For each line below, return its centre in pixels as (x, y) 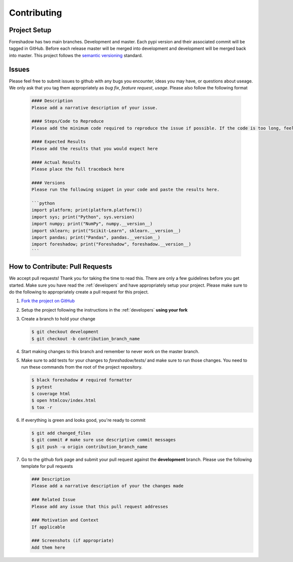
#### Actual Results (56, 162)
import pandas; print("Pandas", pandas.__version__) (96, 237)
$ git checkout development (65, 332)
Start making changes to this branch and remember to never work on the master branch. (110, 351)
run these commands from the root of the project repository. (82, 367)
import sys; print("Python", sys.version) (83, 217)
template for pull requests (47, 466)
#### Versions (48, 183)
